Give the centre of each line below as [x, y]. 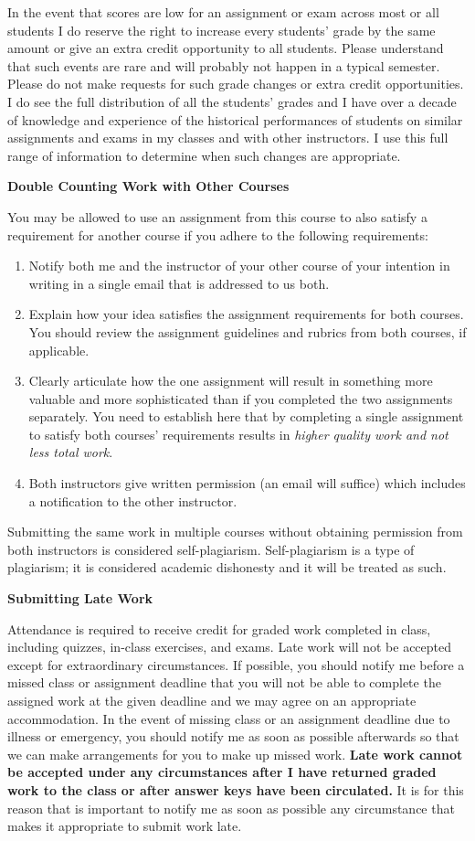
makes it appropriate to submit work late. [125, 826]
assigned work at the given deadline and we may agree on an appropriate [212, 700]
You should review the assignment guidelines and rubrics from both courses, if [248, 331]
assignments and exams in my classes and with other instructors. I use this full [228, 138]
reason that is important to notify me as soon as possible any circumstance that [231, 808]
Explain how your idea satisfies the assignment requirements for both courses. [246, 314]
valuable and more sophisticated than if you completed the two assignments [241, 398]
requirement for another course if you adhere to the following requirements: [218, 234]
